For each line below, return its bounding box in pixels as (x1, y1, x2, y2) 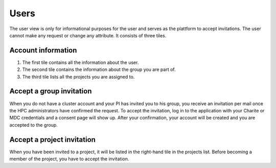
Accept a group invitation (9, 87, 92, 95)
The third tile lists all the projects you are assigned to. (22, 74, 135, 80)
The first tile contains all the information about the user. (22, 59, 139, 65)
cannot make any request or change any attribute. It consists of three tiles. (9, 32, 167, 38)
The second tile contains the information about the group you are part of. (22, 66, 176, 73)
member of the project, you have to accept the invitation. (9, 156, 129, 162)
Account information (9, 46, 77, 55)
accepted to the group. (9, 122, 58, 128)
